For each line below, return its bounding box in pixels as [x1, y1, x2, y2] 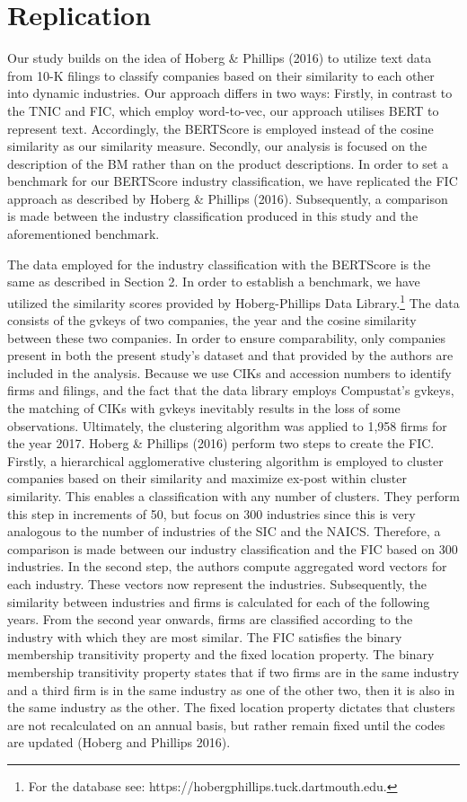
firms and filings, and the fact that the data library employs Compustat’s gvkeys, [7, 381, 454, 400]
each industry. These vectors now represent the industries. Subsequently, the [7, 575, 427, 593]
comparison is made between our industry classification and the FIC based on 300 [7, 539, 458, 558]
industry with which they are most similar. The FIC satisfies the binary [7, 627, 402, 646]
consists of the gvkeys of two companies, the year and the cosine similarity [7, 311, 417, 330]
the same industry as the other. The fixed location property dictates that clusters [7, 698, 455, 717]
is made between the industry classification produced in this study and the [7, 207, 419, 225]
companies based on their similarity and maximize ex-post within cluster [7, 469, 407, 488]
